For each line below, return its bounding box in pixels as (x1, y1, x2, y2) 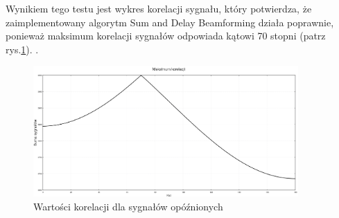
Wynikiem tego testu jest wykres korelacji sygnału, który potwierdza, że (6, 1, 312, 15)
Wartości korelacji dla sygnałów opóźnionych (33, 199, 223, 214)
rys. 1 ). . (6, 42, 39, 56)
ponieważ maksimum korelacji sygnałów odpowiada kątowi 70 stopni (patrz (6, 28, 326, 43)
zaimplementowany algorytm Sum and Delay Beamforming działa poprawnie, (6, 15, 334, 29)
